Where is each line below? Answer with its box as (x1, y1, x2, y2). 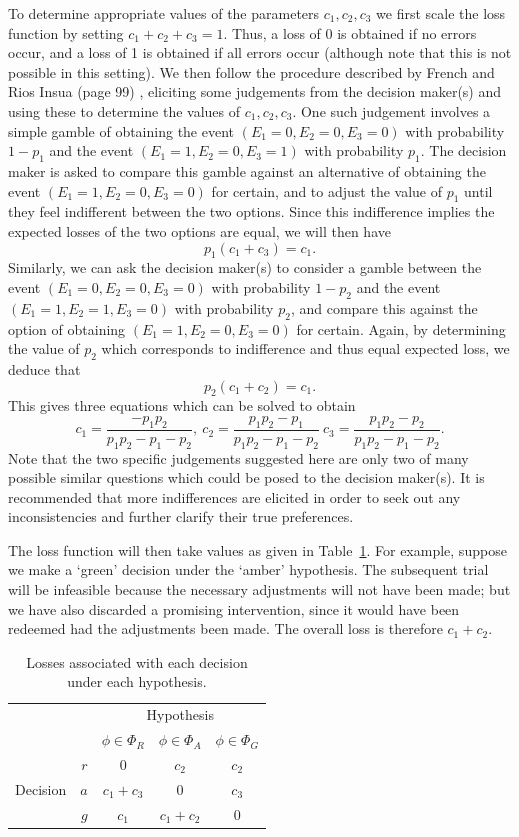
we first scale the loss (376, 3, 506, 23)
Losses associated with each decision (26, 651, 248, 672)
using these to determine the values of (8, 100, 241, 121)
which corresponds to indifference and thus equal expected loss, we (101, 338, 510, 359)
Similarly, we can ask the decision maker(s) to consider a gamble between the (8, 257, 482, 278)
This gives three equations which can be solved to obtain (8, 395, 356, 416)
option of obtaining (8, 318, 126, 339)
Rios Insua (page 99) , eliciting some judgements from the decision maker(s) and (8, 81, 502, 102)
